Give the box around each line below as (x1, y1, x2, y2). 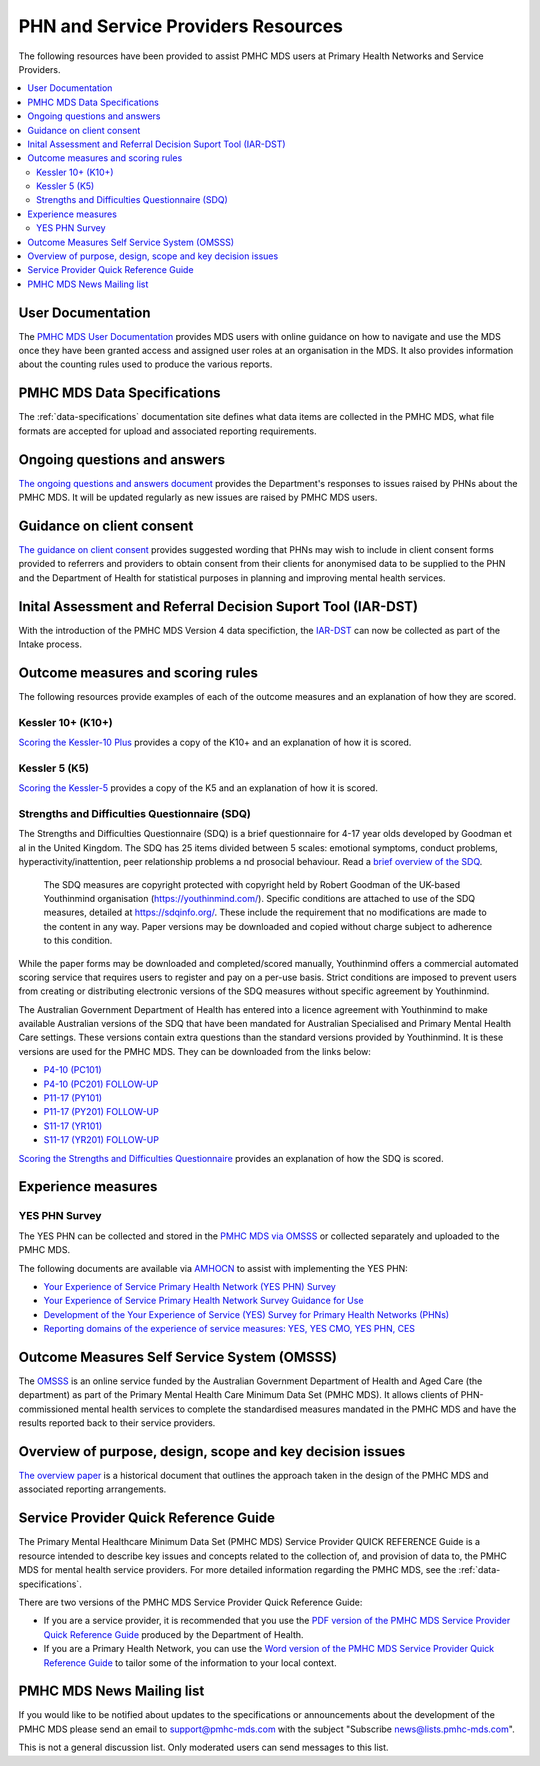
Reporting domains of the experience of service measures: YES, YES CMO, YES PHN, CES (43, 1323, 415, 1335)
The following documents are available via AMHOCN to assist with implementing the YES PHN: (18, 1262, 409, 1274)
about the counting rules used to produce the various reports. (18, 358, 273, 370)
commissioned (18, 1403, 79, 1415)
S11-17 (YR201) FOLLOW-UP (43, 1134, 160, 1146)
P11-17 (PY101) (43, 1092, 103, 1104)
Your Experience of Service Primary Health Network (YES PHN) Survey (43, 1280, 337, 1292)
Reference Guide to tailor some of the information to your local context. (43, 1656, 337, 1669)
